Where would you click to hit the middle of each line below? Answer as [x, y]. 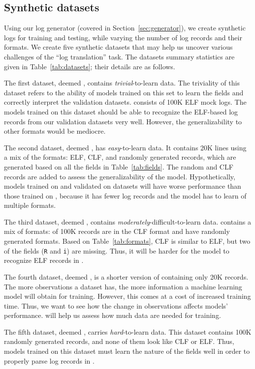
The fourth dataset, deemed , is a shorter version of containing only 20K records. [126, 276]
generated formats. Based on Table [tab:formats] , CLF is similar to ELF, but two [127, 241]
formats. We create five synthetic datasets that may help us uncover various [118, 47]
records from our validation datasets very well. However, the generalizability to [123, 121]
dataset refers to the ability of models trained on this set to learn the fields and [124, 92]
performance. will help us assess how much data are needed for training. [112, 315]
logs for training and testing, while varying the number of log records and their [123, 37]
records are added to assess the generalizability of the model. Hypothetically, [120, 176]
